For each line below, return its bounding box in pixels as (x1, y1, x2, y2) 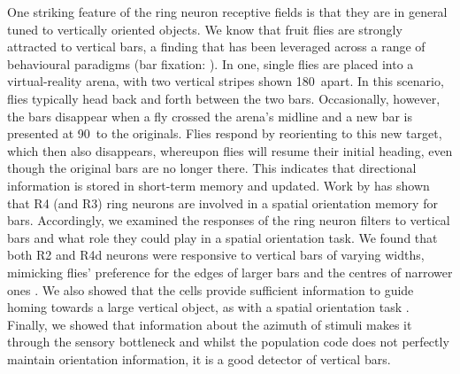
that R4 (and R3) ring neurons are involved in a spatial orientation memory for (7, 193, 438, 212)
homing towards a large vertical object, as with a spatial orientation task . (7, 298, 410, 316)
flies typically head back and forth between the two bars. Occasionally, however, (7, 89, 441, 107)
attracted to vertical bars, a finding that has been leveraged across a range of (7, 37, 425, 56)
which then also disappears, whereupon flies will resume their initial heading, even (7, 141, 453, 160)
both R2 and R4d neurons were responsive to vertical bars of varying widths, (7, 245, 425, 264)
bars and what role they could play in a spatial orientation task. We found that (7, 228, 438, 246)
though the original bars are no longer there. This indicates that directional (7, 159, 417, 177)
